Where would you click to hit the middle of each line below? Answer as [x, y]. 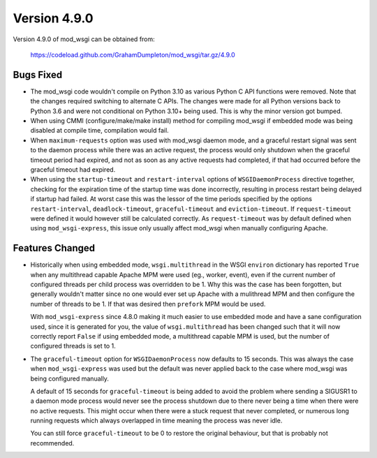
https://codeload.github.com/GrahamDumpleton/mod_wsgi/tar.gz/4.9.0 [133, 54]
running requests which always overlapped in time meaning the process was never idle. [156, 421]
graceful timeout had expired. [73, 169]
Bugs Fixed [38, 74]
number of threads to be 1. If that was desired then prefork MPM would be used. [148, 304]
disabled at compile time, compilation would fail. [99, 131]
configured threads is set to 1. [73, 346]
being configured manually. [70, 378]
